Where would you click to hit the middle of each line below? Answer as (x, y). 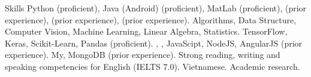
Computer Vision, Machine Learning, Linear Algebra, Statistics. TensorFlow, (146, 31)
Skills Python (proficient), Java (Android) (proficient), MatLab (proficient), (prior (156, 8)
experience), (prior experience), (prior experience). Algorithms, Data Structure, (151, 19)
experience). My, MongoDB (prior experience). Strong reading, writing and (143, 55)
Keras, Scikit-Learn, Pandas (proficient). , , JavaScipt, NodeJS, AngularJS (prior (154, 43)
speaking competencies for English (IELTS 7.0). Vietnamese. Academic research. (153, 66)
